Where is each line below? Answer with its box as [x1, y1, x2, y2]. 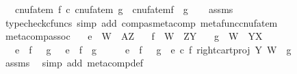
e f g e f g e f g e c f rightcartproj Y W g [14, 42, 292, 56]
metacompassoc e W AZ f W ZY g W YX [5, 29, 263, 43]
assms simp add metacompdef [5, 56, 143, 70]
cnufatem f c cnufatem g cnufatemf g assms [14, 2, 233, 16]
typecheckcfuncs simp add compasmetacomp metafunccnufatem [5, 15, 278, 29]
